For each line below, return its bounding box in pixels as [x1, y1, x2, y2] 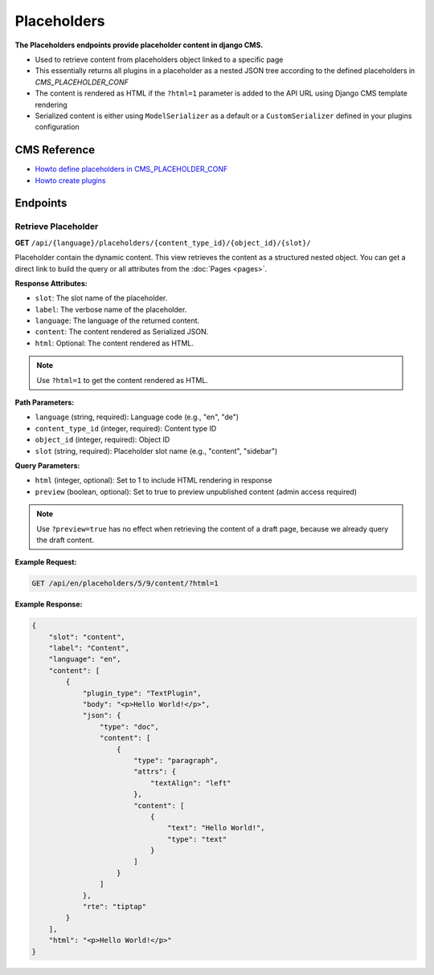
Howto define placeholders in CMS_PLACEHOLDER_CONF [35, 165, 228, 174]
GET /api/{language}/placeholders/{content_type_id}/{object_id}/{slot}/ [14, 238, 311, 247]
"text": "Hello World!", [167, 823, 265, 833]
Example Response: [14, 599, 83, 610]
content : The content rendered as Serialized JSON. [35, 327, 209, 337]
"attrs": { [133, 767, 177, 777]
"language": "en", [48, 655, 121, 664]
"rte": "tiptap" [82, 902, 147, 912]
